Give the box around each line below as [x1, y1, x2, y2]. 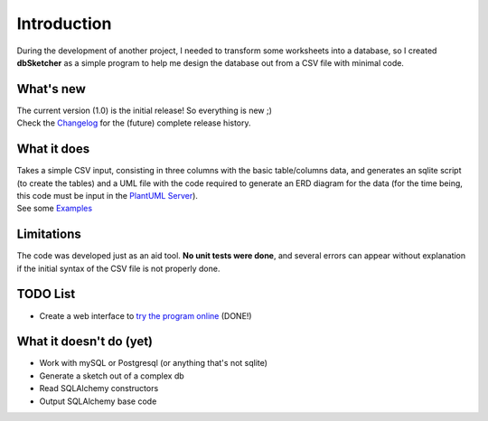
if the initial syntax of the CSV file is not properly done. [16, 263, 221, 274]
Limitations [16, 227, 81, 242]
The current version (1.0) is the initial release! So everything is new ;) [16, 105, 273, 116]
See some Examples [16, 203, 93, 214]
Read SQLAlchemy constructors [39, 383, 159, 394]
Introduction [16, 14, 112, 33]
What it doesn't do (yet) [16, 334, 154, 350]
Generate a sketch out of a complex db [39, 370, 184, 381]
